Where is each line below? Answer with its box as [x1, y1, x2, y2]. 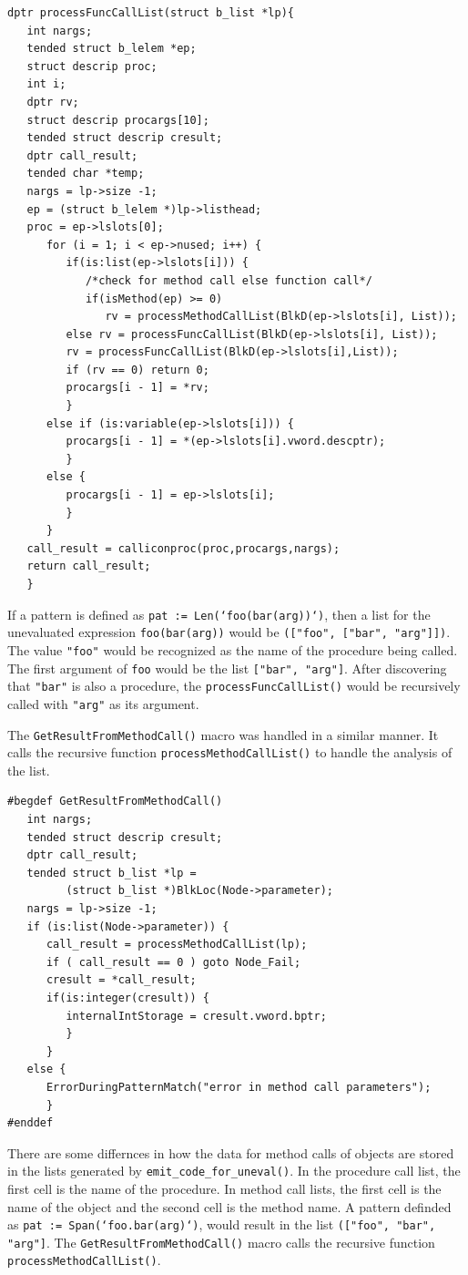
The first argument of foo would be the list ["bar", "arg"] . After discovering [7, 658, 447, 677]
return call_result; [26, 560, 151, 573]
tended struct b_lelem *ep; [26, 42, 197, 56]
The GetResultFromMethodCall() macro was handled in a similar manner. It [7, 725, 439, 744]
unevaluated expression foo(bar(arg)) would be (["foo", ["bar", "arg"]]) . [7, 622, 451, 642]
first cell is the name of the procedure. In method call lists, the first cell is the [7, 1178, 442, 1198]
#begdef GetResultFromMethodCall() [7, 795, 223, 808]
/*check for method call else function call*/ [85, 273, 372, 287]
